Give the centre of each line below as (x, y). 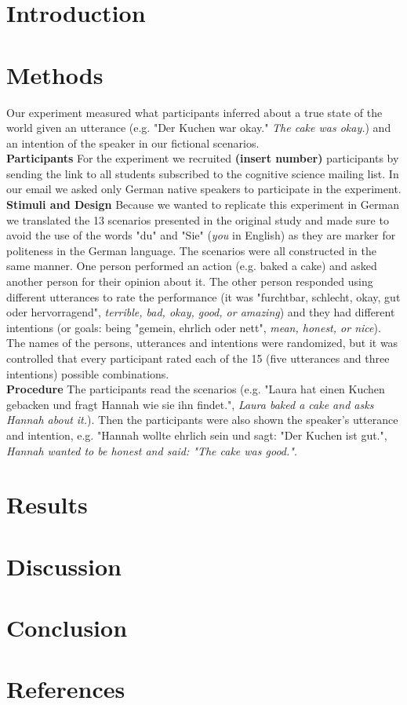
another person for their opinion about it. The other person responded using (190, 281)
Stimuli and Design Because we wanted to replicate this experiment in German (203, 205)
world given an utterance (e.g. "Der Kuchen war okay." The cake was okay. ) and (199, 128)
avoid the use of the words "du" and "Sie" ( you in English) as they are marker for (201, 235)
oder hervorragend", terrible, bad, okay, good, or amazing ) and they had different (201, 312)
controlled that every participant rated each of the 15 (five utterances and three (198, 358)
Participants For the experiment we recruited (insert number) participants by (203, 158)
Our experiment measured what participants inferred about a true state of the (194, 112)
